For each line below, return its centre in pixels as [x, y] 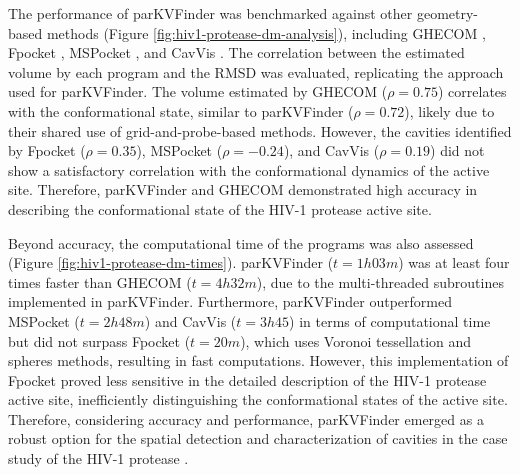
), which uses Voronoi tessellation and [356, 340]
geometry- [447, 13]
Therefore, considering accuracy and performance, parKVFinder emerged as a [246, 418]
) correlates [472, 91]
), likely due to [449, 110]
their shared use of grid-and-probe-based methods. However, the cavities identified [260, 130]
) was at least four [454, 262]
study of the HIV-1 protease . [98, 458]
